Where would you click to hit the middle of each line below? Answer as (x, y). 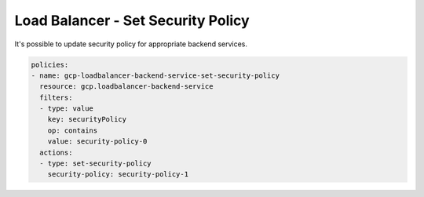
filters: (56, 97)
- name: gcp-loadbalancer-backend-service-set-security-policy (155, 75)
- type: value (67, 109)
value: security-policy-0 (97, 142)
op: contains (73, 130)
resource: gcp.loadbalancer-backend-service (126, 87)
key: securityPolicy (87, 119)
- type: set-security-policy (96, 164)
